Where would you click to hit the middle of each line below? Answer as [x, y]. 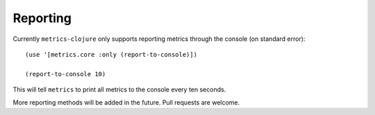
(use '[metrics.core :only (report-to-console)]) [111, 54]
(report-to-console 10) [66, 74]
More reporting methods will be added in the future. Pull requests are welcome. [126, 102]
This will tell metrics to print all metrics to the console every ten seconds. [119, 89]
